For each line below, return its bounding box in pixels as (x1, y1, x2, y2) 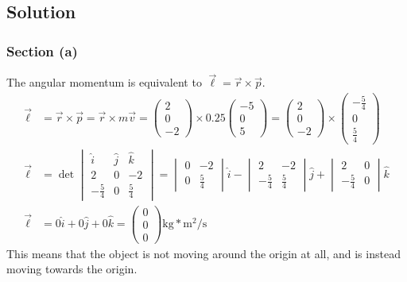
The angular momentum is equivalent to (6, 74, 202, 91)
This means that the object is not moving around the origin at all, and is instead (6, 245, 401, 261)
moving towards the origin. (6, 261, 138, 277)
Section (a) (6, 41, 78, 60)
